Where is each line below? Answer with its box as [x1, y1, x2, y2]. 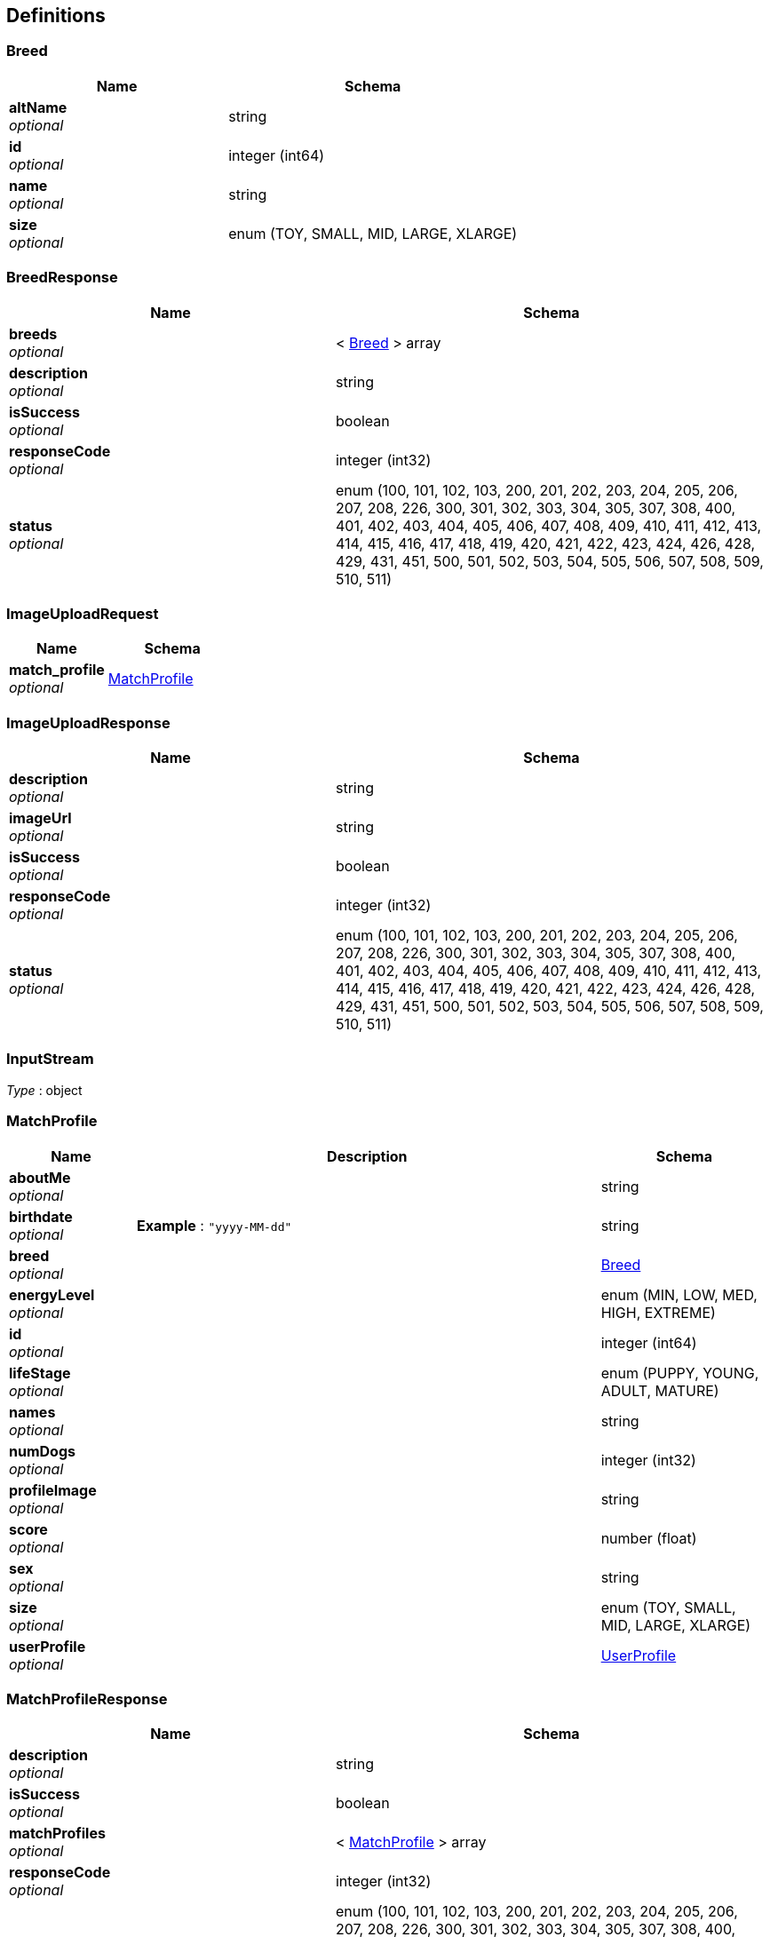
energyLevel [9, 1285, 95, 1304]
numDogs [9, 1441, 75, 1460]
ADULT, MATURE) [600, 1381, 719, 1400]
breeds [9, 324, 58, 343]
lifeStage [9, 1363, 71, 1382]
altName [9, 98, 67, 116]
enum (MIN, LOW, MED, [600, 1285, 758, 1304]
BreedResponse [6, 268, 118, 287]
